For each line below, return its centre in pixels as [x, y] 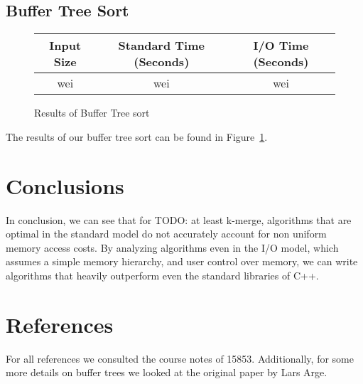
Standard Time [161, 46]
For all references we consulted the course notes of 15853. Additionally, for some [180, 358]
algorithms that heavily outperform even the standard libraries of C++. [162, 275]
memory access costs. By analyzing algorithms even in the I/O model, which [172, 247]
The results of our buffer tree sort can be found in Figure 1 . [137, 136]
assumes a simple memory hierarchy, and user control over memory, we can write [182, 261]
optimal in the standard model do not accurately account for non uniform [166, 234]
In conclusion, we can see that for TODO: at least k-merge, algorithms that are [179, 219]
